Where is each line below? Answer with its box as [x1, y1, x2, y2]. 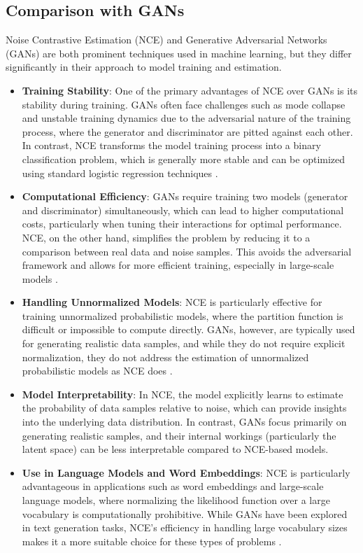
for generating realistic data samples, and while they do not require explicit [22, 336, 346, 351]
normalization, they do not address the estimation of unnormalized [22, 349, 309, 364]
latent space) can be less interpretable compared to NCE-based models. [22, 442, 329, 456]
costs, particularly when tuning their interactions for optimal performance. [22, 216, 342, 231]
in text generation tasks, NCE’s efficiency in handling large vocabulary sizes [22, 520, 348, 535]
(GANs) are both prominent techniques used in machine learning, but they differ [6, 45, 352, 60]
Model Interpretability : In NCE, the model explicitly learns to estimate [22, 386, 343, 401]
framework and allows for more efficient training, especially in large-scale [22, 258, 334, 272]
